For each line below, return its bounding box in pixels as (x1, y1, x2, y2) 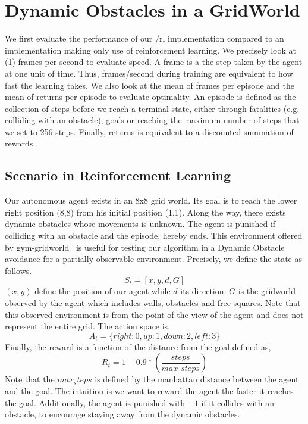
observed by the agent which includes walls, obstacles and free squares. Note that (5, 297, 301, 309)
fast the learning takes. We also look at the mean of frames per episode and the (5, 79, 294, 91)
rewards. (5, 137, 36, 149)
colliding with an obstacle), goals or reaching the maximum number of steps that (5, 114, 300, 126)
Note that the (5, 373, 55, 385)
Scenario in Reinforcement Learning (5, 166, 231, 185)
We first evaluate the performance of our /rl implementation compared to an (5, 32, 284, 45)
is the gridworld (238, 285, 296, 297)
